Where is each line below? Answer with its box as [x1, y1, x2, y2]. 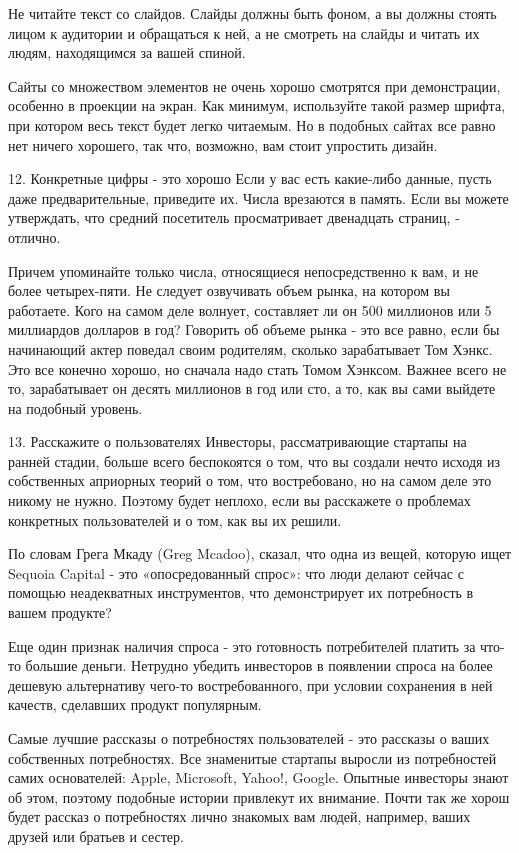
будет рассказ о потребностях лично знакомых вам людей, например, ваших [8, 806, 471, 827]
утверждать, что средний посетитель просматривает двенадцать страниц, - [8, 207, 460, 228]
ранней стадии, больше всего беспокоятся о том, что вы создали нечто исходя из [8, 450, 501, 471]
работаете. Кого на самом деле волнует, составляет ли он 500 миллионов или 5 [8, 299, 492, 320]
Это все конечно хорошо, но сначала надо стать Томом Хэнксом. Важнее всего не [8, 358, 507, 379]
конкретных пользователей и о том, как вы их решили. [8, 509, 342, 530]
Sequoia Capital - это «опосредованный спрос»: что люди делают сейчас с [8, 562, 464, 583]
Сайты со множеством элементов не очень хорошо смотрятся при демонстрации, [8, 75, 501, 96]
